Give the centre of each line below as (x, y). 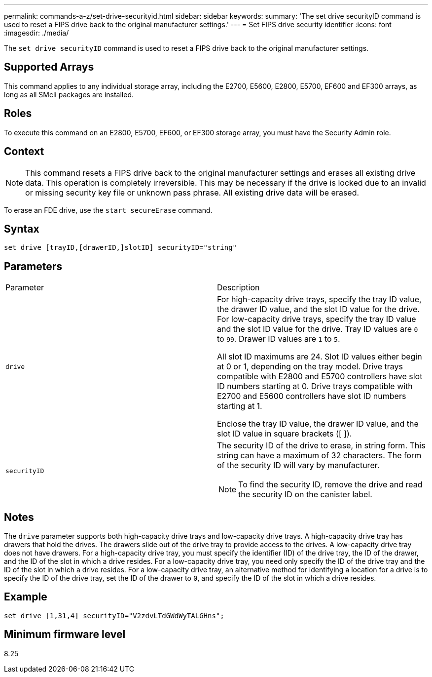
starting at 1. (240, 406)
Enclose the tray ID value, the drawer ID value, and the (318, 424)
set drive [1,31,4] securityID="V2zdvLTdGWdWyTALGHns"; (114, 616)
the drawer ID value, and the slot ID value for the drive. (318, 309)
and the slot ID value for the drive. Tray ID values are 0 (318, 329)
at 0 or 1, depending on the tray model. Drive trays (310, 367)
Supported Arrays (49, 67)
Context (24, 152)
